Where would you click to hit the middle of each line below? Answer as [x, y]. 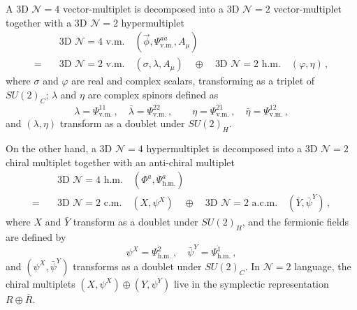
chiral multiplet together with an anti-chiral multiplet [120, 162]
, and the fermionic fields [295, 222]
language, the [323, 266]
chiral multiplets [41, 283]
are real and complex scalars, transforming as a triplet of [193, 81]
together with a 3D [46, 22]
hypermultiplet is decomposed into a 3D [232, 148]
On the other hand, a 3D [59, 148]
